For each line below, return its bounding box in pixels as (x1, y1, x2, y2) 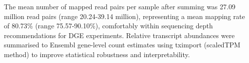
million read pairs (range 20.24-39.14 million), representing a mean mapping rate (4, 11, 245, 21)
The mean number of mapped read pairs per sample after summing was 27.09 (4, 1, 235, 11)
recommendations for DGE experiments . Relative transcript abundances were (4, 30, 235, 40)
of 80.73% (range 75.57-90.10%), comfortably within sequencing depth (4, 21, 213, 31)
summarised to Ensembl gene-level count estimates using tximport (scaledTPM (4, 40, 241, 50)
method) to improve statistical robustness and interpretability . (4, 49, 190, 59)
